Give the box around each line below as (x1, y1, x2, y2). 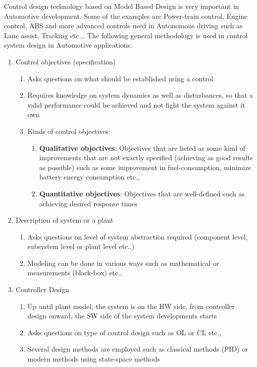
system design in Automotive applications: (4, 40, 132, 50)
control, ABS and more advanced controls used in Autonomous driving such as (4, 20, 243, 31)
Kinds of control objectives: (27, 125, 111, 136)
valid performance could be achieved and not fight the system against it (27, 99, 245, 110)
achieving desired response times (39, 198, 138, 208)
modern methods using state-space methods (27, 354, 160, 364)
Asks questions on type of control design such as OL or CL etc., (27, 327, 221, 337)
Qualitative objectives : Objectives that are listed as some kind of (39, 142, 246, 153)
